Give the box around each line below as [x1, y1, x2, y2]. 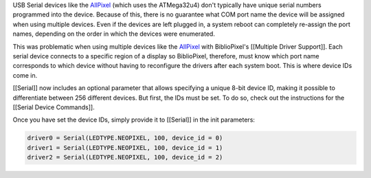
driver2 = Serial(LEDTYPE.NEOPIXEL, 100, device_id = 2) [27, 153, 223, 162]
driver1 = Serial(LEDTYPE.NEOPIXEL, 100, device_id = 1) [27, 144, 223, 151]
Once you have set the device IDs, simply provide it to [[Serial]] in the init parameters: [12, 115, 256, 124]
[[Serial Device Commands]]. [12, 103, 95, 111]
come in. [12, 71, 38, 79]
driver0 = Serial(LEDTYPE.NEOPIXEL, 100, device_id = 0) [27, 134, 223, 142]
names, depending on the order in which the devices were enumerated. [12, 30, 216, 38]
